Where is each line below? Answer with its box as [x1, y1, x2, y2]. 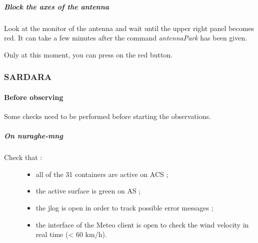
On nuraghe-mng [4, 130, 63, 141]
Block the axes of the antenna [4, 1, 109, 11]
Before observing [4, 91, 63, 102]
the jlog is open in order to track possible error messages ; [35, 202, 213, 212]
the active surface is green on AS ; [35, 185, 141, 196]
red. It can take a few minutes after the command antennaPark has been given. [4, 32, 247, 43]
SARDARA [4, 70, 52, 83]
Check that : [4, 152, 42, 162]
